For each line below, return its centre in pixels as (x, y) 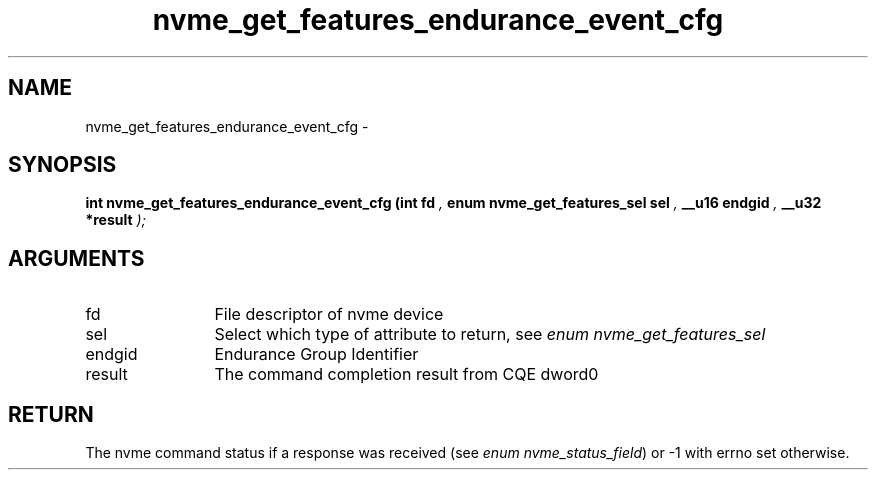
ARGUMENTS (76, 258)
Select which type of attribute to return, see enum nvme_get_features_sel (490, 334)
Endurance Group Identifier (316, 354)
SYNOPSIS (62, 165)
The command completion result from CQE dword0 (406, 374)
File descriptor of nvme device (329, 314)
